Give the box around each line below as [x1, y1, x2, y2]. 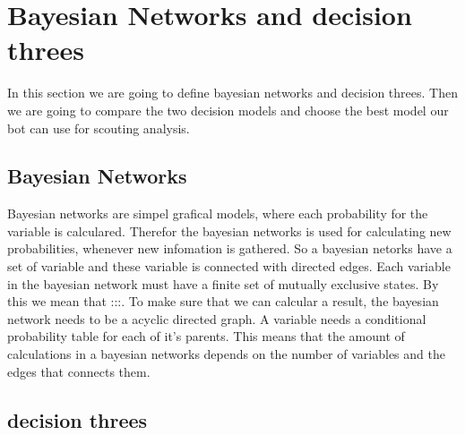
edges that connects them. [7, 362, 151, 380]
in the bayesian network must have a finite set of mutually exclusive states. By [7, 274, 439, 293]
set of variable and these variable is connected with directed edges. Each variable [7, 257, 451, 276]
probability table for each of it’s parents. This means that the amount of [7, 327, 405, 345]
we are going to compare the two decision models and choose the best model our [7, 100, 449, 119]
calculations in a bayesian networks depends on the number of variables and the [7, 345, 445, 363]
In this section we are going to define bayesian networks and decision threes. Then [7, 83, 458, 102]
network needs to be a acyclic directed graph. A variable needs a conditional [7, 309, 426, 328]
